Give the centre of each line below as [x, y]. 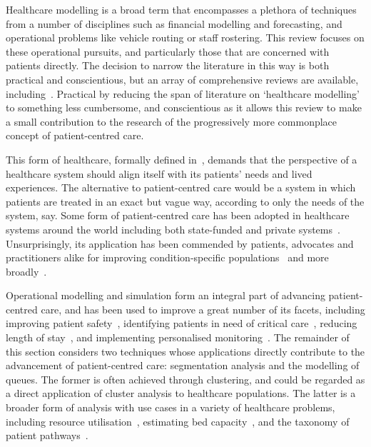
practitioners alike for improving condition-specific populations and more [167, 257]
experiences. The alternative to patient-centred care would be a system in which [181, 187]
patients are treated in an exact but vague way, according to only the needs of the [185, 201]
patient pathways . [47, 435]
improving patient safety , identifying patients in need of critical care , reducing [182, 323]
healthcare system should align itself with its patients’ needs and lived [159, 173]
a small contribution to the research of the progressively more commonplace [172, 121]
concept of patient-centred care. [75, 135]
